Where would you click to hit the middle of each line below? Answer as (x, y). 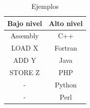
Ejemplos (45, 6)
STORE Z (25, 72)
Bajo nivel (25, 23)
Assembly (25, 36)
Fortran (66, 48)
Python (66, 84)
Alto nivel (66, 23)
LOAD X (25, 48)
